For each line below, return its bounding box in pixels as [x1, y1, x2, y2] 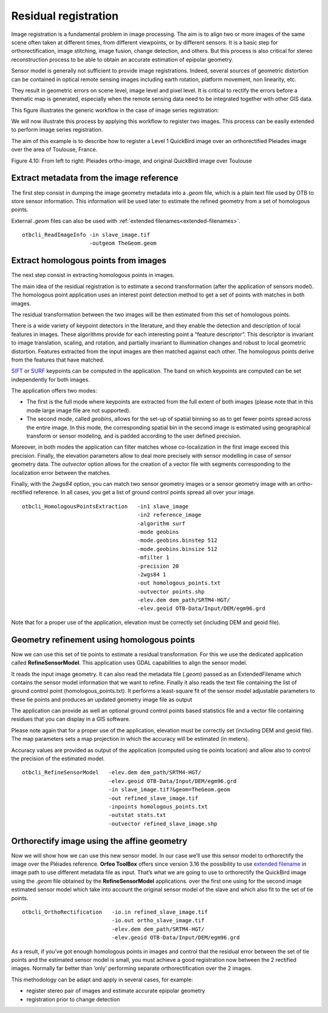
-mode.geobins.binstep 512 [137, 537, 218, 544]
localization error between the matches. [11, 469, 111, 476]
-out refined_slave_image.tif [108, 794, 199, 802]
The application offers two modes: [11, 387, 97, 394]
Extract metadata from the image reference [11, 173, 179, 183]
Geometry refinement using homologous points [11, 634, 196, 645]
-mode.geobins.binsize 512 [137, 545, 218, 552]
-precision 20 [137, 563, 179, 569]
